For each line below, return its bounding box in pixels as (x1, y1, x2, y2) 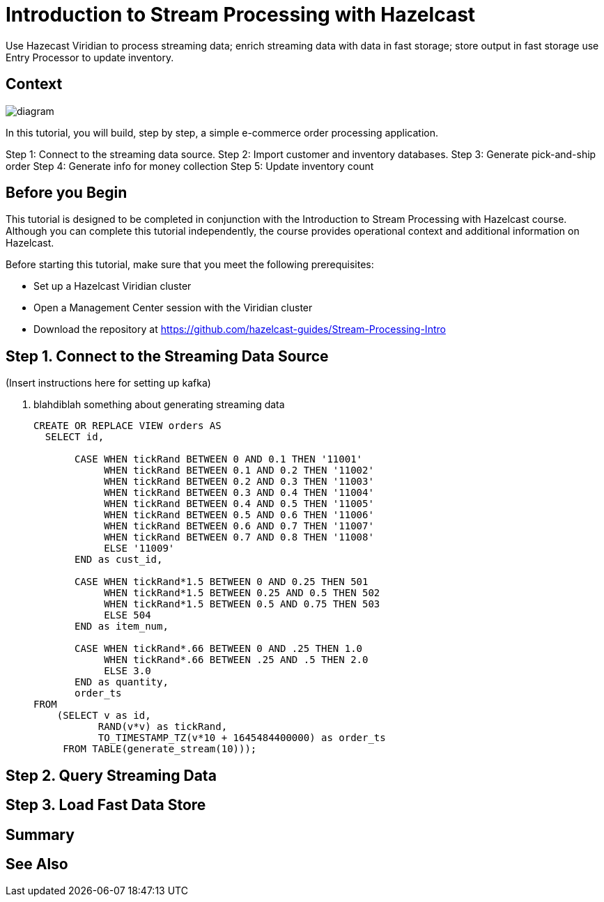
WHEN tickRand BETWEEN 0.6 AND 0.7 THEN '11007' (104, 520, 374, 532)
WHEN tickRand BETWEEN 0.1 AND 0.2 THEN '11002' (104, 465, 374, 476)
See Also (6, 855, 68, 873)
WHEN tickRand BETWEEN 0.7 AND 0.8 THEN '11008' (104, 531, 374, 543)
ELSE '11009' (104, 543, 175, 554)
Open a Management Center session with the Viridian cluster (33, 302, 313, 314)
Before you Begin (6, 184, 127, 202)
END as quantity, (75, 676, 169, 688)
